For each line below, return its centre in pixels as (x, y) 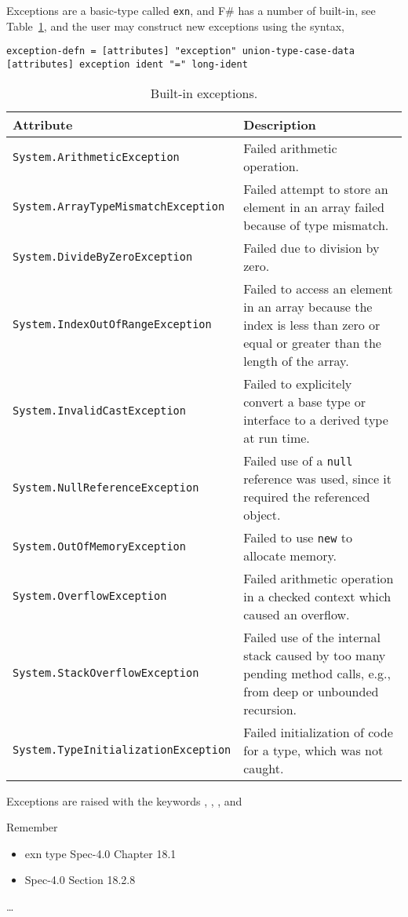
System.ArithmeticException (96, 157)
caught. (264, 768)
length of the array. (296, 360)
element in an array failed (314, 206)
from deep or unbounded (311, 691)
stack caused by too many (315, 655)
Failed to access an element (318, 288)
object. (262, 514)
